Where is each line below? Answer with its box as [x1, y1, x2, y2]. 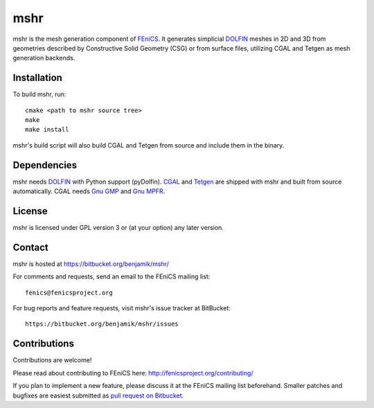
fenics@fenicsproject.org [25, 288, 114, 296]
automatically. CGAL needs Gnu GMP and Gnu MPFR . [12, 187, 166, 195]
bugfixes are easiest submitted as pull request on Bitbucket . [12, 391, 184, 400]
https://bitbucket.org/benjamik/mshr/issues [25, 320, 179, 328]
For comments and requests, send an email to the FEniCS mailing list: [12, 272, 211, 281]
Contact [12, 241, 48, 253]
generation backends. [12, 54, 75, 62]
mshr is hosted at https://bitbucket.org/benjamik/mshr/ [12, 260, 169, 268]
